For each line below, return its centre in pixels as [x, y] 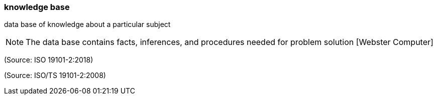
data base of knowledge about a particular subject [87, 24]
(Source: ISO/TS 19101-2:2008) [55, 75]
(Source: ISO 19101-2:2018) [49, 60]
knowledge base [37, 7]
